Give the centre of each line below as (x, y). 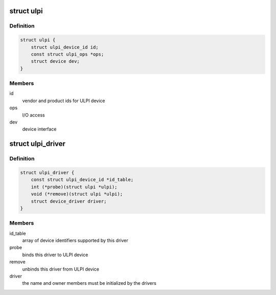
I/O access (34, 115)
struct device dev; (55, 62)
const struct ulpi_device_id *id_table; (82, 180)
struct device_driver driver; (69, 201)
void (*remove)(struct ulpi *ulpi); (77, 194)
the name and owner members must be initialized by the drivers (89, 283)
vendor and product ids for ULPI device (64, 101)
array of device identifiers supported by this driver (75, 240)
